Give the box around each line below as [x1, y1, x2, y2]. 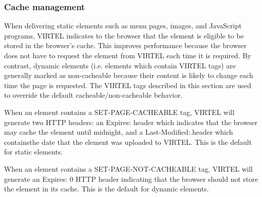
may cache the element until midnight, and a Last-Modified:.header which [4, 127, 233, 137]
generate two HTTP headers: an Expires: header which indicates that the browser [4, 116, 258, 127]
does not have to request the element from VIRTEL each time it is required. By [4, 50, 251, 60]
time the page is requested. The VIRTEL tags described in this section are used [4, 80, 251, 90]
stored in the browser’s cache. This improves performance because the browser [4, 40, 247, 51]
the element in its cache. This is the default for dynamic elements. [4, 183, 209, 194]
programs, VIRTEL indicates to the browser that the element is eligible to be [4, 30, 244, 41]
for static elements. [4, 146, 63, 157]
